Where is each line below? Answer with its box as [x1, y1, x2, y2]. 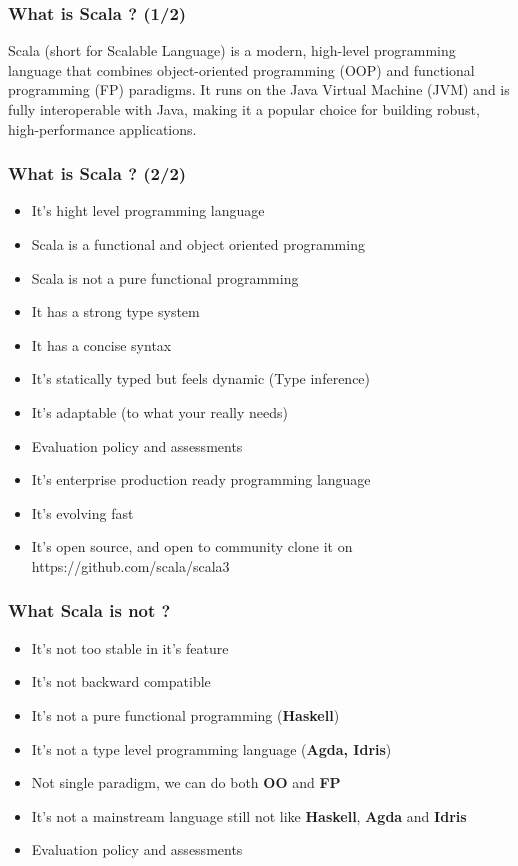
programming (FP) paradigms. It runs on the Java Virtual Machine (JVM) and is [8, 79, 510, 100]
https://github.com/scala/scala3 [31, 555, 230, 576]
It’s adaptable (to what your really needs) [31, 401, 288, 422]
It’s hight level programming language [31, 200, 265, 221]
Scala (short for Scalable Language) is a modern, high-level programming [8, 40, 456, 61]
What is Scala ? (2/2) [8, 161, 187, 186]
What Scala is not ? [8, 598, 171, 623]
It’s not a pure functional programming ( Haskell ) [31, 704, 340, 725]
